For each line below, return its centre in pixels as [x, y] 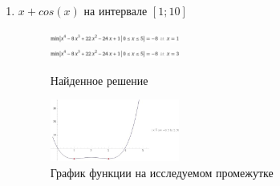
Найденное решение [99, 80]
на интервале [116, 10]
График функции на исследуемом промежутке [162, 172]
